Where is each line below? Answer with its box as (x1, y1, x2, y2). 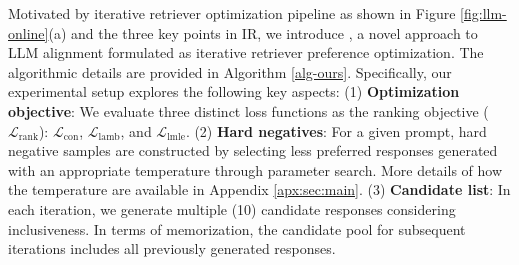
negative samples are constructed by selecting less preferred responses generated (8, 140, 498, 161)
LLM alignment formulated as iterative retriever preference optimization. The (8, 42, 484, 63)
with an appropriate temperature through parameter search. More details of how (8, 159, 503, 180)
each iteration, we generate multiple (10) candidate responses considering (8, 198, 456, 219)
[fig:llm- (460, 3, 507, 23)
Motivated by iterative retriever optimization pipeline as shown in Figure (8, 3, 456, 23)
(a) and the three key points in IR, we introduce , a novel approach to (48, 22, 478, 43)
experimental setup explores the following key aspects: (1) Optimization (8, 81, 460, 102)
